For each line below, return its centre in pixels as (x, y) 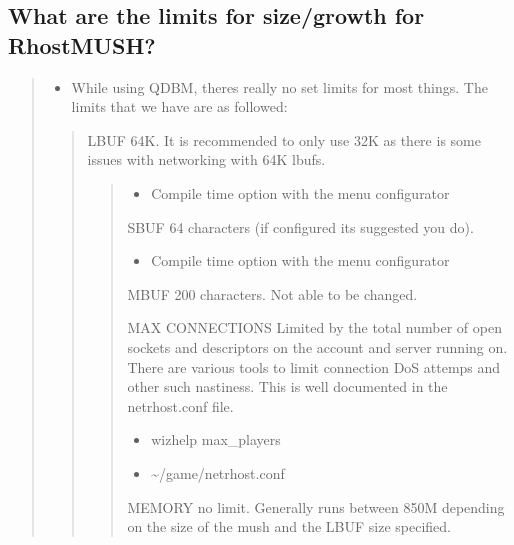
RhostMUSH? (82, 44)
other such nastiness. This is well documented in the (287, 386)
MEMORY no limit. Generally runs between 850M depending (316, 506)
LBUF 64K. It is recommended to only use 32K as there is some (284, 139)
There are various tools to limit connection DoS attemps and (314, 366)
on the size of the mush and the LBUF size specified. (289, 526)
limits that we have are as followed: (179, 106)
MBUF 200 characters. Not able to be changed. (272, 293)
